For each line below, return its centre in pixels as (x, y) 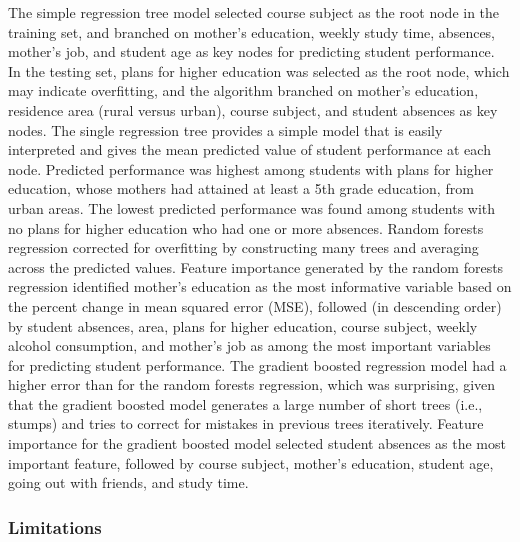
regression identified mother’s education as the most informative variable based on (260, 286)
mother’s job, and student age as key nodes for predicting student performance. (251, 51)
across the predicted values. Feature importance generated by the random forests (256, 266)
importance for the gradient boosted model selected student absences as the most (257, 443)
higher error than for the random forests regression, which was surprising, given (252, 384)
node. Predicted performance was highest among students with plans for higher (251, 168)
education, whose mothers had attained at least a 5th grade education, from (241, 188)
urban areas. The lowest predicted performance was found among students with (252, 207)
